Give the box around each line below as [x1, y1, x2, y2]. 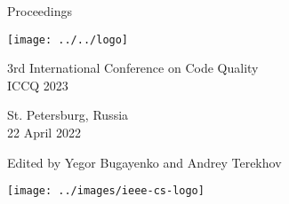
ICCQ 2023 [7, 75, 68, 94]
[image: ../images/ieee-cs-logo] [7, 184, 205, 198]
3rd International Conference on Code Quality [7, 59, 259, 77]
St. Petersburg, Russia [7, 106, 129, 124]
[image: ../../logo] [7, 33, 129, 46]
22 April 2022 [7, 123, 81, 142]
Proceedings [7, 2, 73, 20]
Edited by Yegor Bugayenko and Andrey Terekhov [7, 153, 282, 171]
